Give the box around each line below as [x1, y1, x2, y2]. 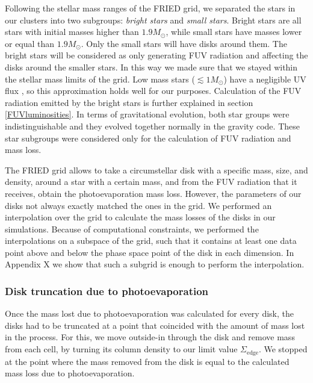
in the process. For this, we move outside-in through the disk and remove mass [5, 331, 295, 343]
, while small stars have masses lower [166, 25, 302, 38]
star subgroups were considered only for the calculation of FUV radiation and [5, 131, 291, 144]
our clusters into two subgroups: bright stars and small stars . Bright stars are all [5, 13, 302, 26]
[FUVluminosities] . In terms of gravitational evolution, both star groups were [5, 108, 290, 120]
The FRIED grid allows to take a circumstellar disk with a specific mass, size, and [5, 163, 308, 176]
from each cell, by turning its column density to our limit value [5, 343, 238, 355]
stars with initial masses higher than [5, 25, 139, 38]
